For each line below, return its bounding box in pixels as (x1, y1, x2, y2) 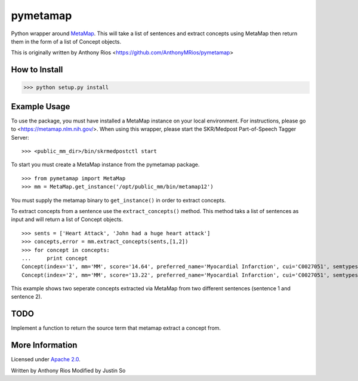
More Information (11, 340, 78, 351)
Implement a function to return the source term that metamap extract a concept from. (11, 324, 221, 331)
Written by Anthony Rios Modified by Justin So (11, 367, 126, 374)
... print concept (21, 254, 88, 262)
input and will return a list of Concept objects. (11, 216, 124, 223)
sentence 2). (11, 293, 42, 300)
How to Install (11, 64, 63, 75)
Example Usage (11, 102, 70, 112)
